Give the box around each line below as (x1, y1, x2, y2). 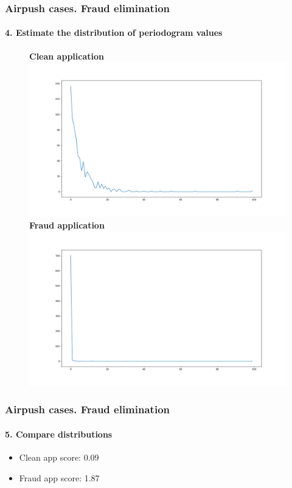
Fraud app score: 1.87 (19, 471, 100, 484)
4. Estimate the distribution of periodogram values (5, 26, 223, 39)
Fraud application (29, 219, 105, 232)
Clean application (29, 49, 104, 62)
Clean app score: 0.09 (19, 451, 99, 464)
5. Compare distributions (5, 427, 113, 440)
